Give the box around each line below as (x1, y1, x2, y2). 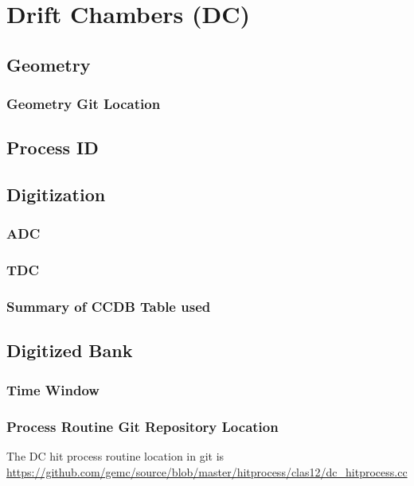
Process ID (6, 135, 99, 160)
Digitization (6, 182, 106, 207)
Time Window (6, 379, 100, 399)
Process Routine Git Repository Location (6, 416, 279, 436)
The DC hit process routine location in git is (6, 447, 225, 464)
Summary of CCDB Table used (6, 297, 211, 317)
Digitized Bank (6, 338, 133, 363)
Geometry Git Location (6, 94, 161, 114)
